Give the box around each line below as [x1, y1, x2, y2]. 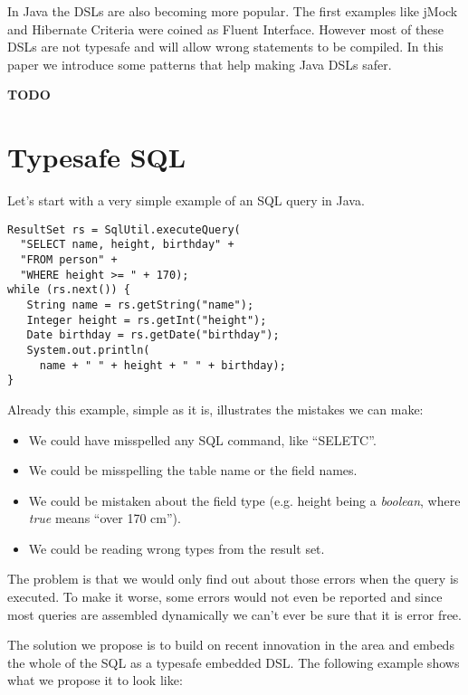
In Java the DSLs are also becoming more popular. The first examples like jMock [7, 2, 458, 20]
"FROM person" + [20, 253, 118, 266]
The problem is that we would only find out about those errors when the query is [7, 569, 459, 588]
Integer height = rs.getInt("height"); [26, 313, 267, 327]
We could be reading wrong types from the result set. [28, 538, 325, 557]
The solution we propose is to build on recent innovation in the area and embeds [7, 635, 454, 654]
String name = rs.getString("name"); [26, 298, 254, 311]
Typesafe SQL [7, 138, 186, 176]
